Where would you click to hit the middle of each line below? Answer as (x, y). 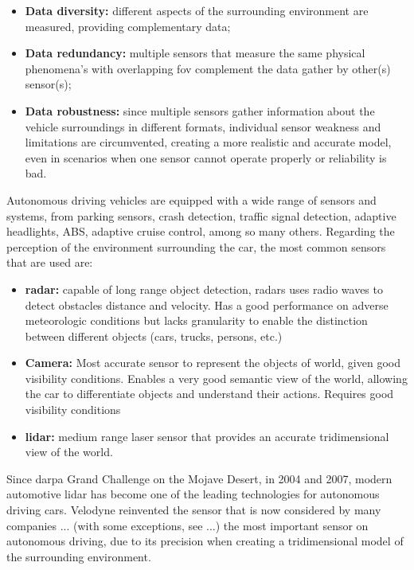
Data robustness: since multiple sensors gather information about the (200, 110)
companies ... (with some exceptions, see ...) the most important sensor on (187, 525)
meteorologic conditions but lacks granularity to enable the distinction (196, 320)
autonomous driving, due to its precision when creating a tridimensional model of (205, 541)
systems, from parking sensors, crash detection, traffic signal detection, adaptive (201, 215)
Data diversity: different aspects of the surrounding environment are (197, 10)
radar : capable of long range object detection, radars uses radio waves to (204, 289)
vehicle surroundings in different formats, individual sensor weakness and (203, 126)
